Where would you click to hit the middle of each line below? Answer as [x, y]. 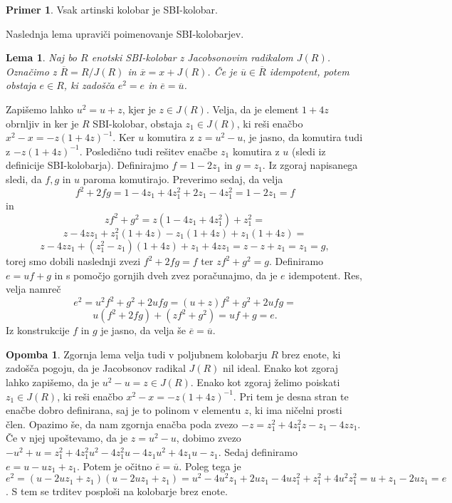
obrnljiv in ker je [42, 123]
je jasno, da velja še [143, 330]
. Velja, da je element [252, 109]
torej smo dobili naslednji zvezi [73, 261]
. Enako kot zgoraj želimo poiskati [265, 382]
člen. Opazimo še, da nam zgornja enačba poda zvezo [122, 424]
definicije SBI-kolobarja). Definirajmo [87, 165]
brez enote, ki [311, 354]
